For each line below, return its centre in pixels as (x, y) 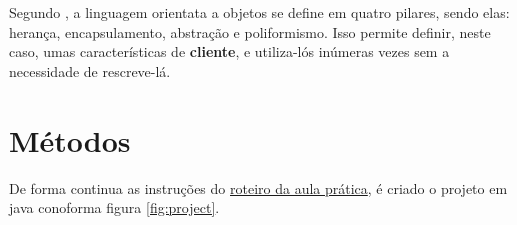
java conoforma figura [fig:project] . (114, 207)
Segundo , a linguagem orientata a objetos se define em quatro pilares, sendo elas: (259, 12)
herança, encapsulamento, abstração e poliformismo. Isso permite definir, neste (250, 31)
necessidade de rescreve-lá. (90, 70)
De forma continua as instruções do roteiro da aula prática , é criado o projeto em (258, 187)
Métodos (70, 139)
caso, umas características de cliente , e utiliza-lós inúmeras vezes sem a (229, 51)
